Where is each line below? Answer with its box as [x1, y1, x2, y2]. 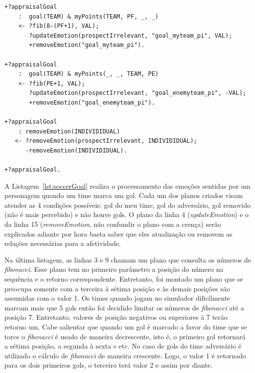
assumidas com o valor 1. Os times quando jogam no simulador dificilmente [4, 293, 231, 303]
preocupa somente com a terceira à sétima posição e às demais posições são [4, 283, 230, 293]
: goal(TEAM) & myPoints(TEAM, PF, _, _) [18, 13, 159, 20]
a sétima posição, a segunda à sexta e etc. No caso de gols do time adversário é [4, 341, 241, 351]
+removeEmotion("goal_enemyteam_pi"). [29, 99, 155, 106]
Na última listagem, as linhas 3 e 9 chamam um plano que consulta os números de [4, 254, 251, 264]
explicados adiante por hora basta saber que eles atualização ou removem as [4, 228, 232, 239]
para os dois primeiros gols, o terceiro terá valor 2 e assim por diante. [4, 360, 213, 370]
